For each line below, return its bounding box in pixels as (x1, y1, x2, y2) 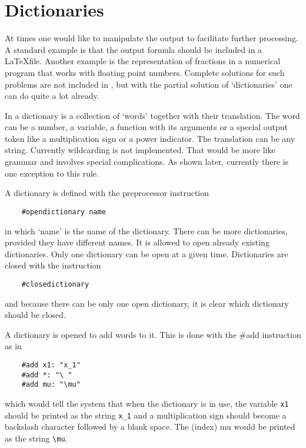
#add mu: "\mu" (21, 380, 81, 389)
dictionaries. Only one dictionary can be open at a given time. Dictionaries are (5, 247, 288, 260)
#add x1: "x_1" (21, 360, 81, 369)
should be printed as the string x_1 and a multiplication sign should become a (5, 409, 287, 421)
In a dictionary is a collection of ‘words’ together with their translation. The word (5, 109, 300, 121)
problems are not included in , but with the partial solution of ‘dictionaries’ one (5, 78, 292, 90)
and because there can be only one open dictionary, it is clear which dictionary (5, 297, 289, 309)
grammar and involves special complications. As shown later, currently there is (5, 155, 289, 168)
